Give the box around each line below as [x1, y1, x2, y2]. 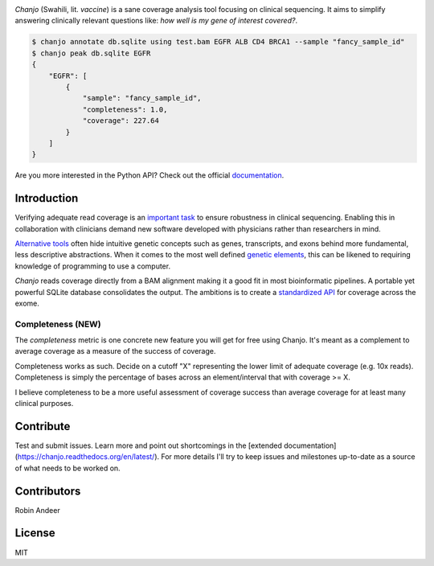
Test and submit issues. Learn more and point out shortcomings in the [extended [14, 441, 283, 450]
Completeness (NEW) [14, 318, 101, 330]
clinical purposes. [14, 399, 74, 408]
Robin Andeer [14, 505, 60, 515]
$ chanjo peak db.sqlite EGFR [31, 48, 151, 58]
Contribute [14, 419, 71, 433]
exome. [14, 298, 40, 308]
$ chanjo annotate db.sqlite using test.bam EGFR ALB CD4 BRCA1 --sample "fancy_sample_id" [31, 37, 405, 47]
